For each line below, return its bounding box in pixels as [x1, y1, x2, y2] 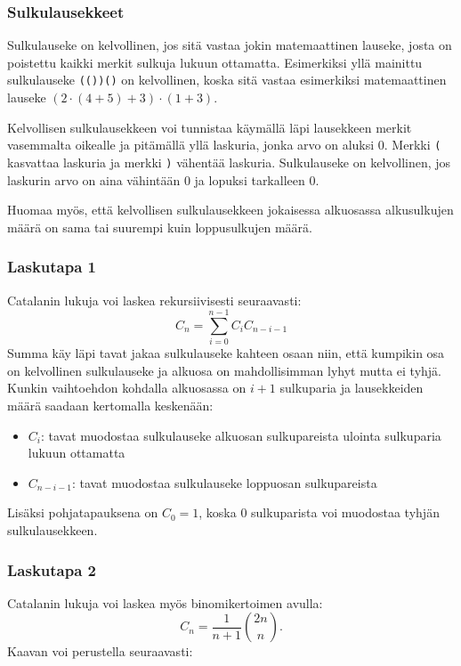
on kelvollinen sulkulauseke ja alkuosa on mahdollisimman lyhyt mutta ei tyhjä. [7, 361, 442, 379]
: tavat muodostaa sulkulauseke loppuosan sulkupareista [71, 473, 377, 491]
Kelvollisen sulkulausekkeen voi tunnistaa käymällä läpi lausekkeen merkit [7, 118, 412, 136]
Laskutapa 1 [7, 256, 97, 278]
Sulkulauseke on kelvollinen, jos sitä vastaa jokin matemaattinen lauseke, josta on [7, 36, 452, 54]
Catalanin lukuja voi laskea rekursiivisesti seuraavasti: [7, 290, 302, 309]
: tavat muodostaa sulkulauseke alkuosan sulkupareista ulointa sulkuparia [40, 426, 441, 444]
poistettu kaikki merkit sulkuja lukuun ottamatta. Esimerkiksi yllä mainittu [7, 53, 423, 71]
